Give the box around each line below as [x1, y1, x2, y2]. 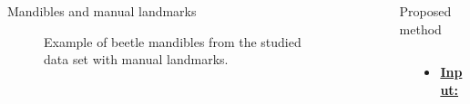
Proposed [399, 2, 452, 20]
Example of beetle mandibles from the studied [44, 32, 301, 51]
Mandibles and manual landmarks [7, 2, 197, 20]
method [399, 19, 442, 38]
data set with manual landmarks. [44, 50, 229, 69]
